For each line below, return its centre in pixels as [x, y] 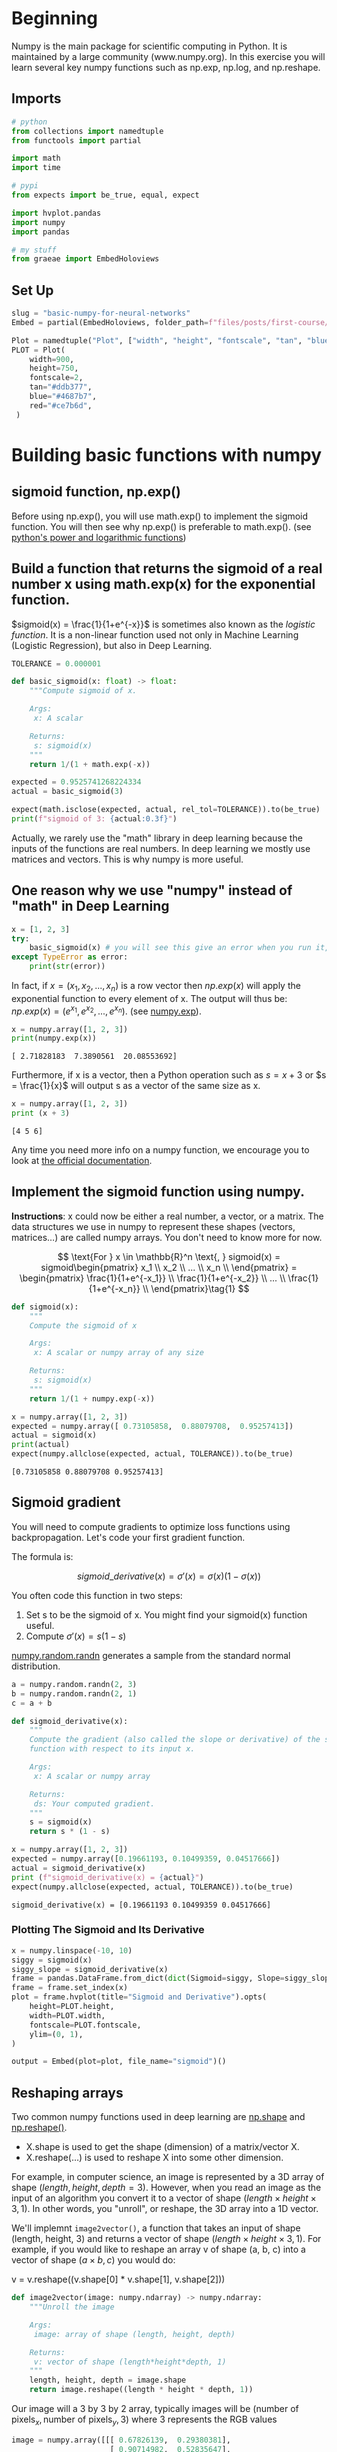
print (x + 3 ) [41, 1113]
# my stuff [34, 250]
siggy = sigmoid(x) [52, 1960]
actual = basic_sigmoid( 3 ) [67, 792]
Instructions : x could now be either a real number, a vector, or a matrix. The [167, 1216]
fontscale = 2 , [56, 378]
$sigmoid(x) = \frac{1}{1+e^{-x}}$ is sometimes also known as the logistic [163, 624]
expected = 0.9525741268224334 [76, 782]
